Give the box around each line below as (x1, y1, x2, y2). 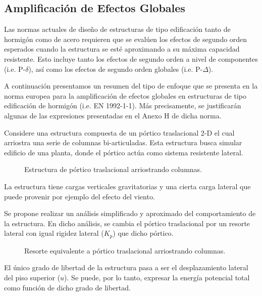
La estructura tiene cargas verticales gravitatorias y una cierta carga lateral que (4, 181, 251, 191)
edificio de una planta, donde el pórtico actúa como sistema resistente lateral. (4, 147, 243, 157)
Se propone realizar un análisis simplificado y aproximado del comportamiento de (4, 208, 256, 219)
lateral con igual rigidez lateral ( (4, 228, 104, 238)
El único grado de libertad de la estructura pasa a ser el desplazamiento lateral (4, 262, 248, 273)
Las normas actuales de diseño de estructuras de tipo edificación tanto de (4, 24, 231, 34)
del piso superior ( (4, 272, 61, 282)
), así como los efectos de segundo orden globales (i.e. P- (28, 63, 203, 74)
